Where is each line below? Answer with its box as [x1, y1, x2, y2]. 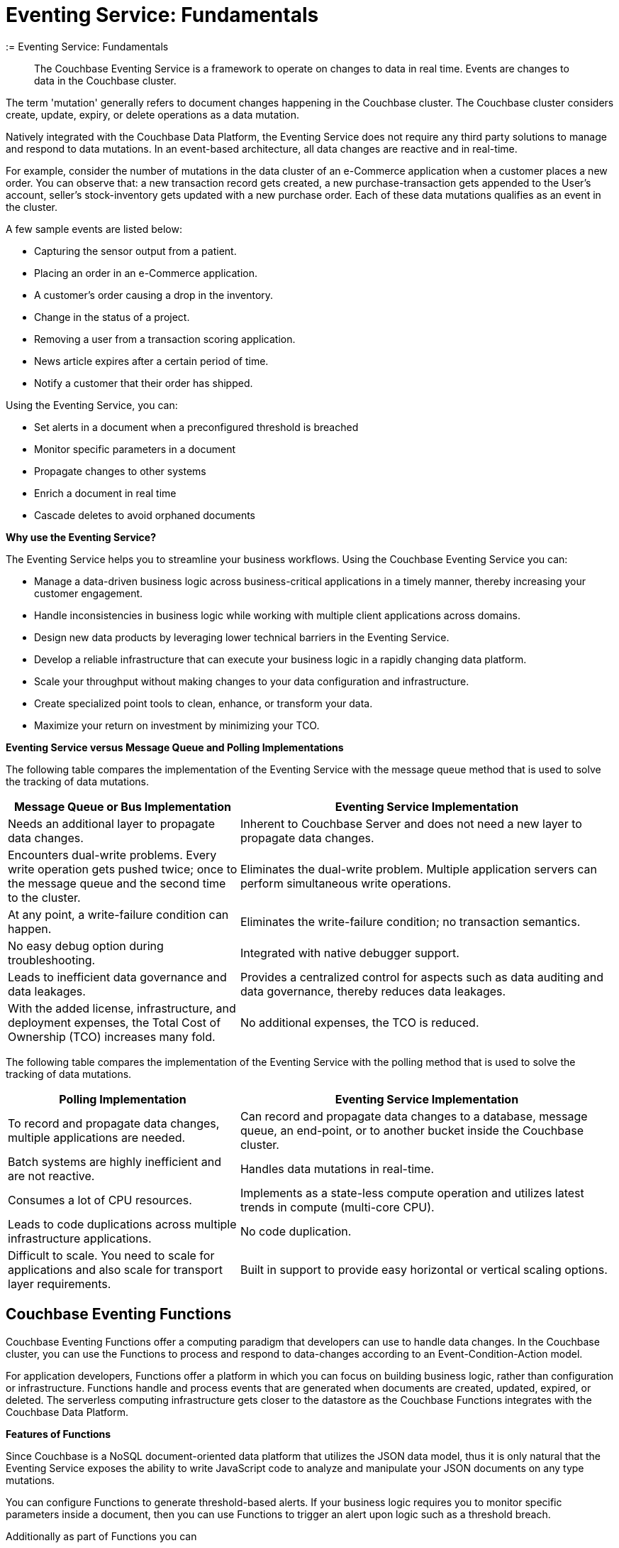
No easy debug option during [8, 938, 164, 953]
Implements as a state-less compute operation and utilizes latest [240, 1185, 584, 1200]
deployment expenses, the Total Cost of [8, 1015, 221, 1030]
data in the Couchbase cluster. [34, 74, 177, 87]
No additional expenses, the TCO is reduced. [240, 1015, 479, 1030]
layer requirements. [8, 1276, 111, 1291]
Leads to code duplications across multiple [8, 1216, 237, 1231]
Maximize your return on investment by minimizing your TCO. [34, 719, 320, 731]
